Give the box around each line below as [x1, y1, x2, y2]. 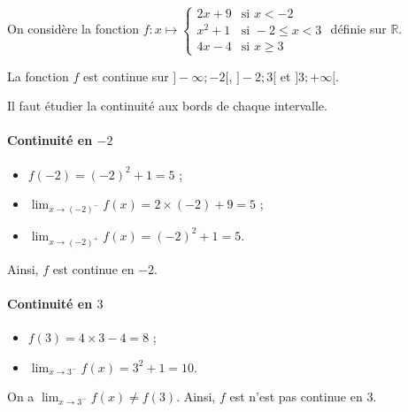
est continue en [52, 259, 135, 278]
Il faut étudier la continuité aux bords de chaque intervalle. [7, 96, 327, 115]
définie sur [330, 19, 387, 38]
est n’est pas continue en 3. [229, 387, 377, 406]
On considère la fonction [7, 19, 140, 38]
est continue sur [83, 66, 169, 85]
